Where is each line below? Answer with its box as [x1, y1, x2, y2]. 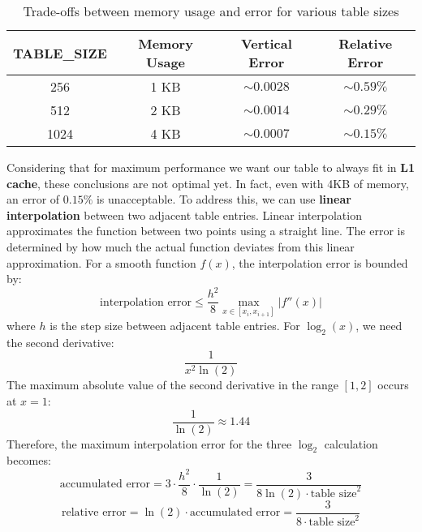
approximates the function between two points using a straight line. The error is [6, 222, 405, 239]
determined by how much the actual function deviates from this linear [6, 238, 355, 255]
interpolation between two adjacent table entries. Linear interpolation [6, 206, 362, 223]
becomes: [6, 452, 51, 469]
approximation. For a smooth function [6, 254, 196, 271]
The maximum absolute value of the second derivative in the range [6, 376, 338, 393]
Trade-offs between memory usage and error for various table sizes [23, 2, 399, 20]
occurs [377, 376, 409, 393]
